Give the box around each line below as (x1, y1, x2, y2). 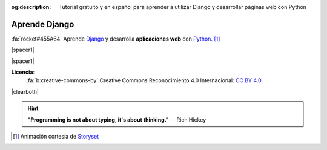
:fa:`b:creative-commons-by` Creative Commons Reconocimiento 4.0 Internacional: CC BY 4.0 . (26, 77, 263, 84)
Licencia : (11, 68, 35, 76)
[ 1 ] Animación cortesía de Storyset (13, 133, 99, 140)
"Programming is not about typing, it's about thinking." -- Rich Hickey (27, 116, 206, 123)
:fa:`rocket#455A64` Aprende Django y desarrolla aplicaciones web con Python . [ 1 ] (11, 35, 220, 42)
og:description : (11, 4, 51, 10)
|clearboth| (11, 88, 39, 95)
